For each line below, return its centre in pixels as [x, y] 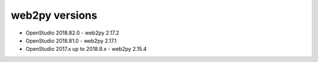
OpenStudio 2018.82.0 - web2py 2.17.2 [72, 33]
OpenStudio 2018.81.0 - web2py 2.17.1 [71, 40]
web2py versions [54, 15]
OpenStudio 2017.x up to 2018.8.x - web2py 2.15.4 [86, 49]
